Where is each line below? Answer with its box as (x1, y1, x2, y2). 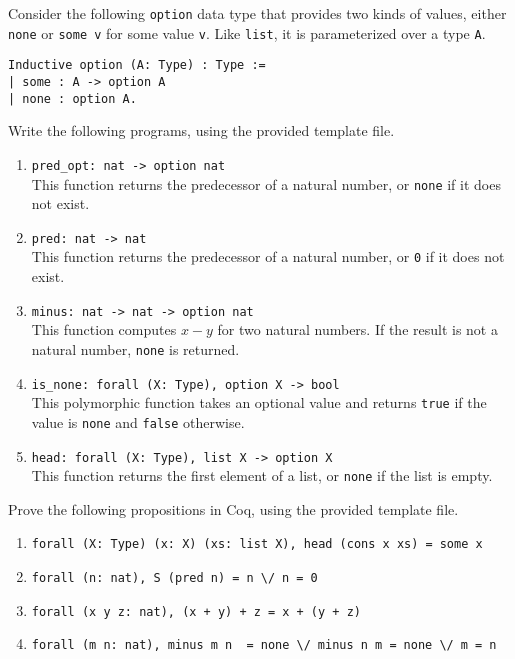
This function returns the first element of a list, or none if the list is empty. (31, 465, 493, 486)
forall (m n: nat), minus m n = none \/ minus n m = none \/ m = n (31, 638, 497, 653)
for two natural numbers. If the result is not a (217, 319, 498, 340)
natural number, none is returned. (31, 338, 240, 359)
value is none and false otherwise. (31, 411, 245, 432)
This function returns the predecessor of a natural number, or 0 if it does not (31, 246, 505, 267)
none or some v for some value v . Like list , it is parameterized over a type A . (8, 22, 486, 43)
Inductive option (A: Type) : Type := (8, 58, 266, 73)
